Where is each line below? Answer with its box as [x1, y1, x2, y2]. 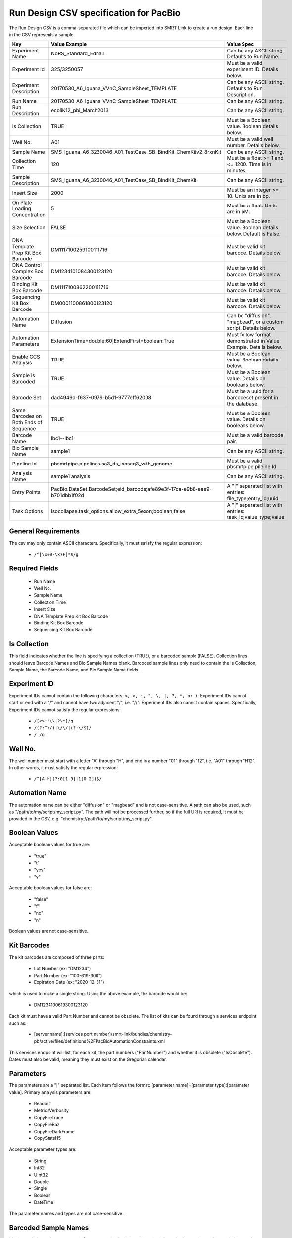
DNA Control [12, 262, 42, 269]
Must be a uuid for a [227, 388, 274, 395]
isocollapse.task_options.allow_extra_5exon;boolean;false [51, 508, 186, 515]
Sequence [12, 425, 36, 432]
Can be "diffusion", [227, 312, 271, 319]
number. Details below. [227, 142, 280, 149]
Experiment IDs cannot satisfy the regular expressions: [9, 706, 121, 713]
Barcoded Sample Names [9, 1224, 89, 1232]
